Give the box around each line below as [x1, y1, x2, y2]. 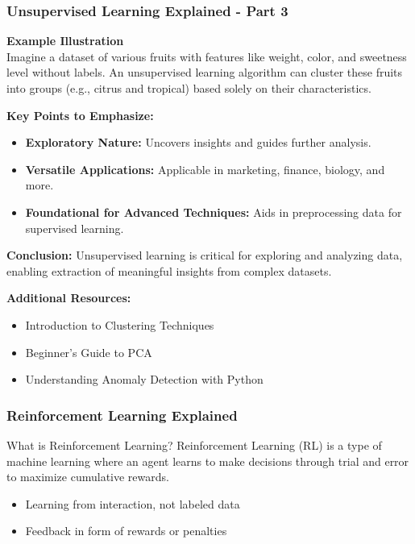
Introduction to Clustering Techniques [25, 316, 214, 333]
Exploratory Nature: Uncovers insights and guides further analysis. [25, 134, 371, 151]
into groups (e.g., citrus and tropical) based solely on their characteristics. [6, 80, 371, 96]
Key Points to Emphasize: [6, 106, 154, 123]
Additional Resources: [6, 289, 131, 306]
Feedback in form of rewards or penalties [25, 522, 227, 539]
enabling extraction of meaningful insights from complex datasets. [6, 262, 332, 279]
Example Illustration [6, 32, 124, 49]
